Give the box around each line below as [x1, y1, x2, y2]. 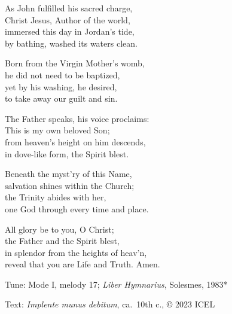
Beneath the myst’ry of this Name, [5, 167, 132, 180]
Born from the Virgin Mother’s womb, [5, 57, 145, 69]
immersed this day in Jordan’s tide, [5, 25, 135, 38]
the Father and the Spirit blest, [5, 234, 120, 247]
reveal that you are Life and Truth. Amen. [5, 258, 160, 270]
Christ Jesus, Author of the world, [5, 13, 130, 26]
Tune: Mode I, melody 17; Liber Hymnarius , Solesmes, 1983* [5, 278, 228, 290]
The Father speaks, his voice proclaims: [5, 112, 149, 124]
